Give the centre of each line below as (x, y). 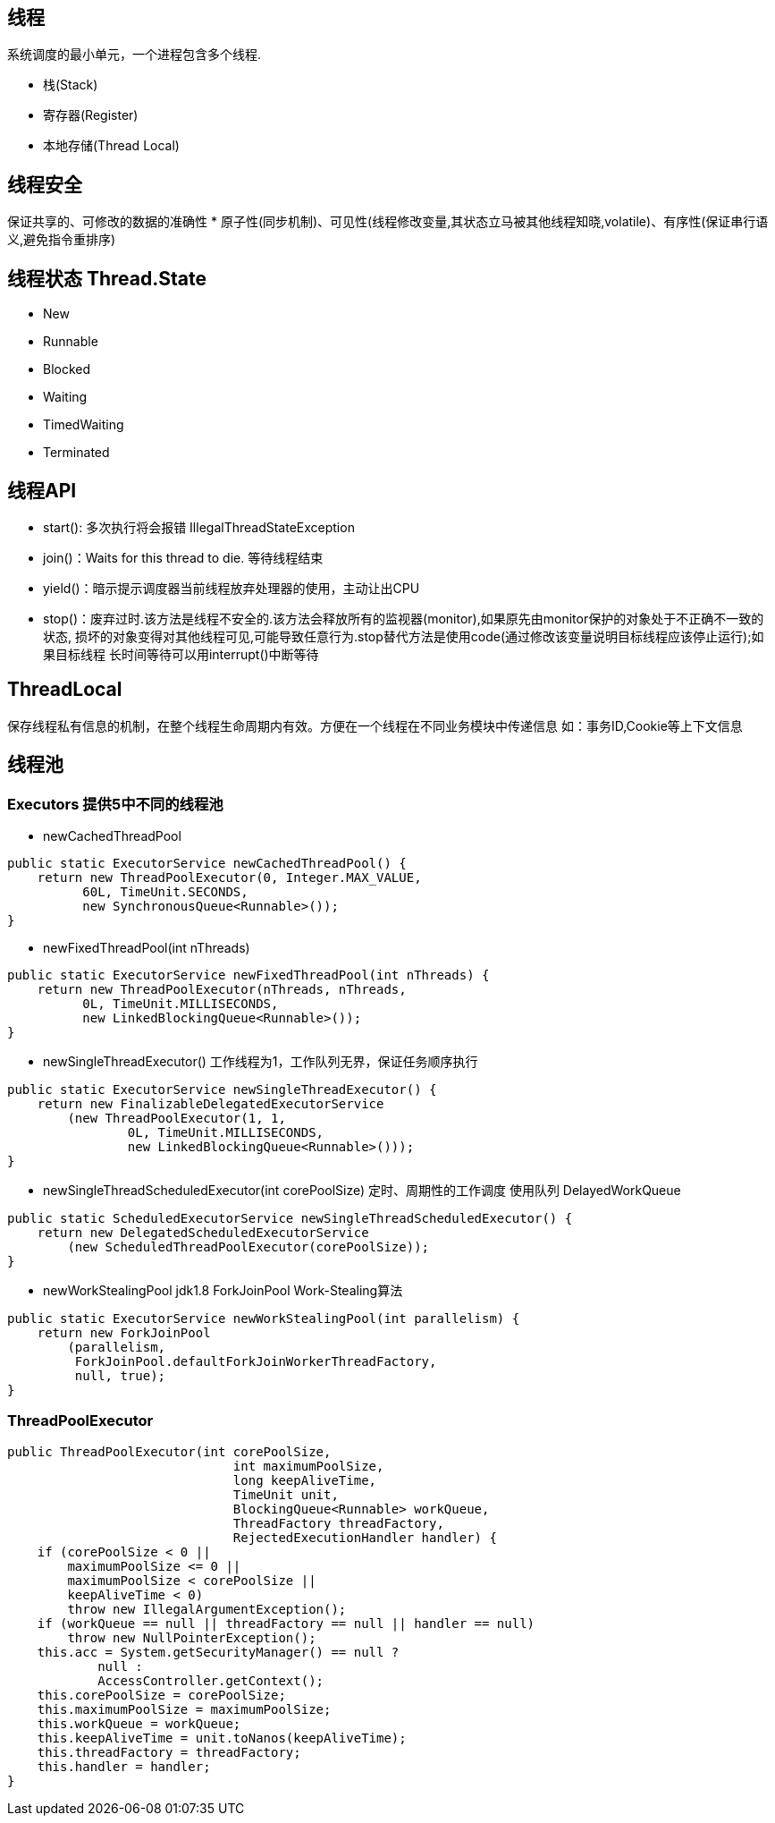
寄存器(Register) (91, 115)
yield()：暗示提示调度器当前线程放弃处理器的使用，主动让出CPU (232, 588)
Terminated (76, 453)
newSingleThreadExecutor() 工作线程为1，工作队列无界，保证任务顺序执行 (261, 1062)
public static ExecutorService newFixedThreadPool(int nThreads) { (249, 975)
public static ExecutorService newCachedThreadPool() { (207, 864)
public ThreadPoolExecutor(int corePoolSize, (169, 1451)
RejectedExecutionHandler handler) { (365, 1537)
